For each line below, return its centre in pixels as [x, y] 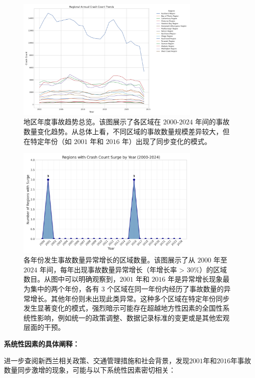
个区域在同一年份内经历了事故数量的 [166, 289]
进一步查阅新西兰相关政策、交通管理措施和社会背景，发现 [97, 360]
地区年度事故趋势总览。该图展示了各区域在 [92, 122]
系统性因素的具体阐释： [42, 343]
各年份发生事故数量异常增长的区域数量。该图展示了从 [109, 260]
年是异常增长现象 [195, 279]
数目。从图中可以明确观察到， [72, 279]
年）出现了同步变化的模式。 [166, 141]
